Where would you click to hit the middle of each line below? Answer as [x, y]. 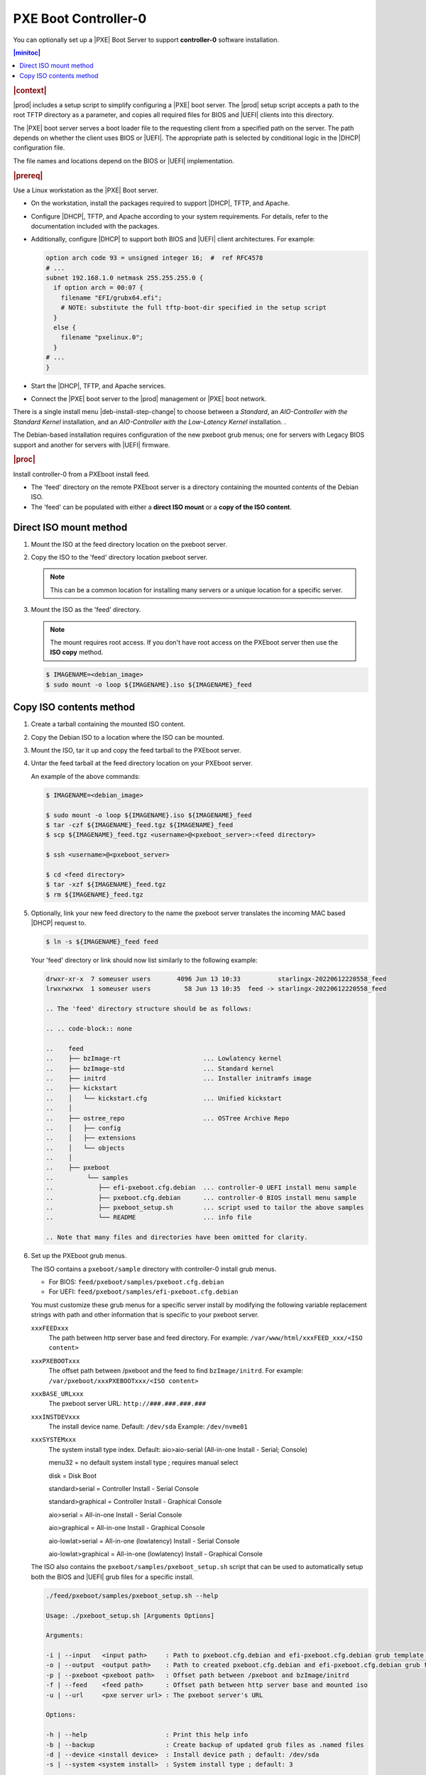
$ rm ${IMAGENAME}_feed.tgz [94, 894]
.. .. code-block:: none [89, 1029]
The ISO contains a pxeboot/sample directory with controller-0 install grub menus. [154, 1269]
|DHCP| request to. [59, 923]
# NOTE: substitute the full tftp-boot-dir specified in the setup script [193, 308]
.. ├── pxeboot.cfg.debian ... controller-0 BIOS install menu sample [201, 1197]
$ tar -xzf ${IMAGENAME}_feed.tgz [106, 885]
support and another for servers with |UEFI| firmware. [92, 444]
